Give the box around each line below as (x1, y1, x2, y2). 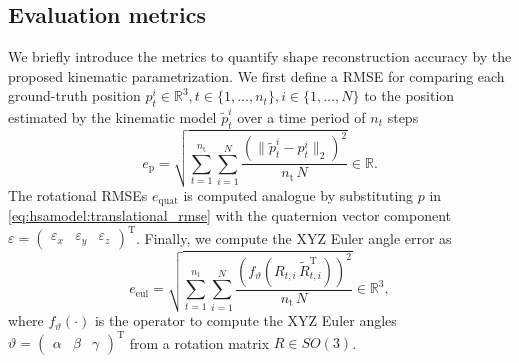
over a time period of (237, 106, 366, 127)
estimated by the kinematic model (8, 106, 217, 127)
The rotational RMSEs (8, 184, 148, 205)
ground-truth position (8, 85, 141, 106)
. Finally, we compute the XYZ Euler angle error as (136, 227, 452, 248)
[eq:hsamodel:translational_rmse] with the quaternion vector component (8, 205, 451, 226)
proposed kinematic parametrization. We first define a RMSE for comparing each (8, 65, 505, 86)
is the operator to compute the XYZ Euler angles (94, 310, 397, 331)
